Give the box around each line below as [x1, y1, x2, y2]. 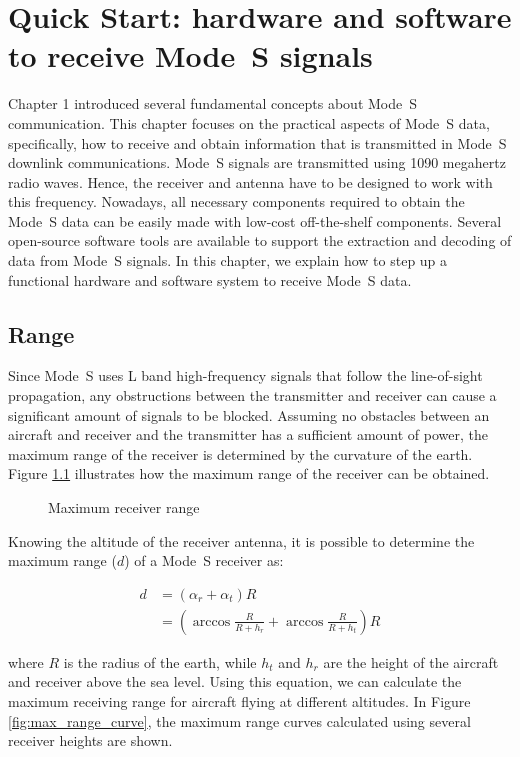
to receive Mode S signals [8, 35, 373, 76]
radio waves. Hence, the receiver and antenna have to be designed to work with [8, 171, 493, 192]
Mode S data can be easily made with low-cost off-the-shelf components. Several [8, 210, 502, 231]
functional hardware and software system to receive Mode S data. [8, 269, 412, 290]
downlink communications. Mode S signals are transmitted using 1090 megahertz [8, 152, 506, 173]
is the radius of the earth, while [63, 651, 257, 672]
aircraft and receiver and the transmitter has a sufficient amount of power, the [8, 424, 488, 445]
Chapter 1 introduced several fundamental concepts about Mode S [8, 93, 418, 114]
